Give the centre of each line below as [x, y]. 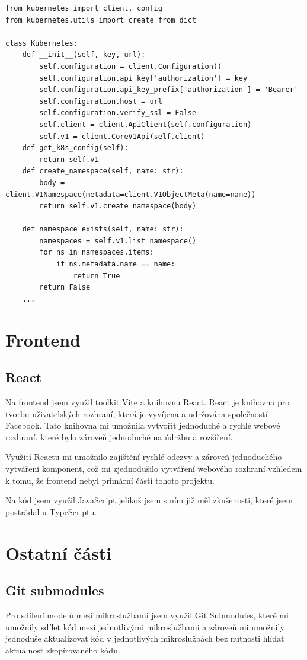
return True [97, 276]
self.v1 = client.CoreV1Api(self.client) [122, 136]
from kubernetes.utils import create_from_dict [101, 20]
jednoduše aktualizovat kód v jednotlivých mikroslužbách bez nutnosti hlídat [145, 638]
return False [65, 288]
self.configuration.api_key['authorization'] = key [143, 78]
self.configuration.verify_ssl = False [118, 113]
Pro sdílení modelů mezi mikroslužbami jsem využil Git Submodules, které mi [147, 615]
